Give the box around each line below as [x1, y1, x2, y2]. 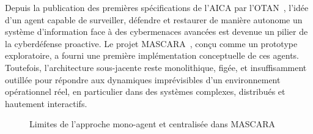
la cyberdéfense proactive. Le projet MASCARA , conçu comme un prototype [5, 37, 298, 50]
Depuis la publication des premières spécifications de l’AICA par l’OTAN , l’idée [5, 1, 309, 13]
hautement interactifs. [5, 97, 87, 110]
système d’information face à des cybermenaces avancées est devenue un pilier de [5, 25, 308, 38]
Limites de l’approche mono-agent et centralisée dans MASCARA [29, 117, 275, 130]
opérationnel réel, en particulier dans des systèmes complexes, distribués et [5, 85, 285, 98]
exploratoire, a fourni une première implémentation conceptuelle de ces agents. [5, 49, 299, 62]
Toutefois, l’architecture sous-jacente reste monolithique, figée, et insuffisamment [5, 61, 307, 73]
